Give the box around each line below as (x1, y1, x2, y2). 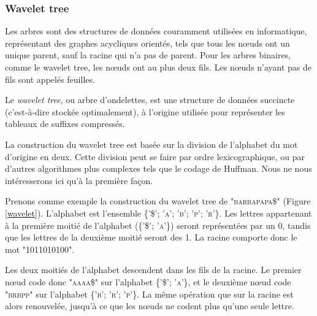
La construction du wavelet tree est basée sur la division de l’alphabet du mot (5, 137, 298, 150)
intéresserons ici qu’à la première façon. (5, 174, 153, 187)
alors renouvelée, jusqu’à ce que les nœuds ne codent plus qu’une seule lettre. (5, 299, 294, 312)
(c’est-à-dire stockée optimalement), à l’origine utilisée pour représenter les (5, 105, 285, 118)
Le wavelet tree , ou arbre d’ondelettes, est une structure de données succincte (5, 93, 295, 106)
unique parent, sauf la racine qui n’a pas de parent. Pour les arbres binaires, (5, 48, 291, 61)
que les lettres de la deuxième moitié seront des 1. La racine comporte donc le (5, 231, 297, 244)
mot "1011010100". (5, 242, 75, 255)
